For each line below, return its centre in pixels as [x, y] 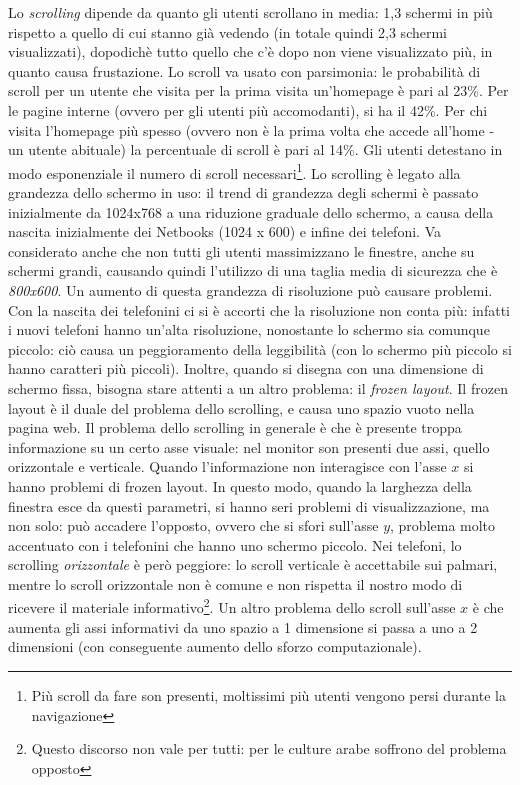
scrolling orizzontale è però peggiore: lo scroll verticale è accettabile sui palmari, [253, 564]
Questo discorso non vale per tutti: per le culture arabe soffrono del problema [269, 748]
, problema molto [443, 525]
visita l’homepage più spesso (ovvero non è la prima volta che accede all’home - [251, 129]
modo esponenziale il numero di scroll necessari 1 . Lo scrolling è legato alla [234, 171]
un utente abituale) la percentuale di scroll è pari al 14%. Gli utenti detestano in [255, 149]
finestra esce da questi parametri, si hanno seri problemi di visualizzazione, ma [249, 505]
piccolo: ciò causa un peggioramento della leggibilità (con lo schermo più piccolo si [260, 348]
